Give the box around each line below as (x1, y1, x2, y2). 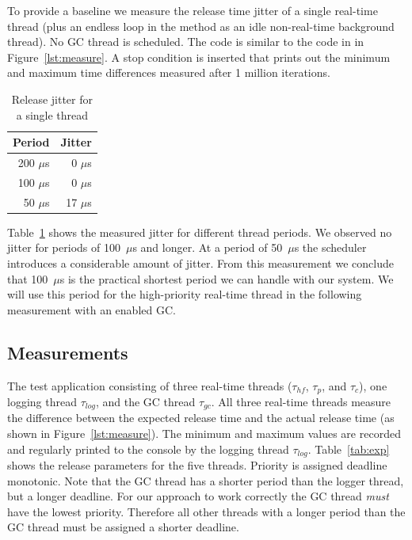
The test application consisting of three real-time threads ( (7, 377, 292, 394)
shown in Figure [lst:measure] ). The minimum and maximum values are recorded (7, 425, 401, 442)
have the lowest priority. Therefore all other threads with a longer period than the (7, 503, 406, 519)
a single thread (16, 106, 89, 123)
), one (359, 377, 387, 394)
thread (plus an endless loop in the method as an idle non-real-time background (7, 17, 395, 34)
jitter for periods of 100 (7, 239, 120, 256)
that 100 (7, 270, 48, 287)
